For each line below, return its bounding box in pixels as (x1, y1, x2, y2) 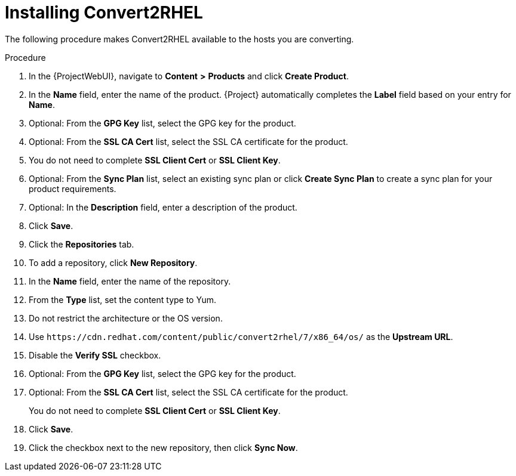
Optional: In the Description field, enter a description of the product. (29, 202, 297, 212)
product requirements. (29, 183, 116, 194)
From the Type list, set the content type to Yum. (29, 294, 216, 305)
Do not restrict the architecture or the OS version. (29, 313, 223, 323)
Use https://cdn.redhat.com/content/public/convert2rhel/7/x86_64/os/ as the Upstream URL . (29, 331, 453, 342)
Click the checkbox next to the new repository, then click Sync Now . (29, 442, 298, 453)
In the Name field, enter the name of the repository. (29, 276, 231, 286)
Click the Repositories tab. (29, 239, 134, 249)
